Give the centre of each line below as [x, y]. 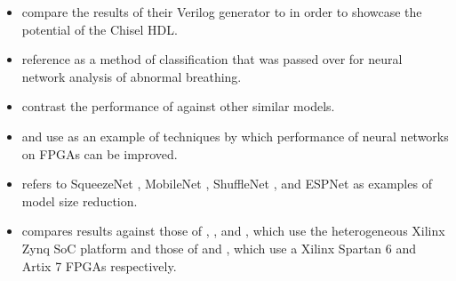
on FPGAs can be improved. [100, 153]
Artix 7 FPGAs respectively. [99, 265]
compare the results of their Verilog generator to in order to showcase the [222, 12]
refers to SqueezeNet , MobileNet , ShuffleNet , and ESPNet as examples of [227, 184]
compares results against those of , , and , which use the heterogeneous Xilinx [233, 231]
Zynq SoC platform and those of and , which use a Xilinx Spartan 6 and [219, 248]
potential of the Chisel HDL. [100, 29]
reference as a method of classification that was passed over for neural [212, 59]
